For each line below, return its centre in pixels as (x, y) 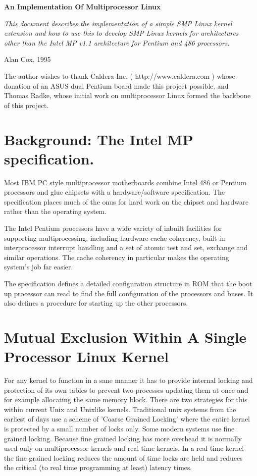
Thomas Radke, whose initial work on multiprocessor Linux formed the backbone (127, 95)
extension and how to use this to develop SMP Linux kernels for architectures (121, 33)
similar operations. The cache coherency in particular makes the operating (117, 257)
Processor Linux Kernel (86, 356)
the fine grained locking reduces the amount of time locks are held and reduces (123, 457)
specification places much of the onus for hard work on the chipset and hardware (126, 201)
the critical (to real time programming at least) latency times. (98, 467)
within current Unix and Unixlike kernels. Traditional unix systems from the (120, 409)
